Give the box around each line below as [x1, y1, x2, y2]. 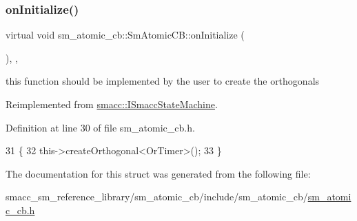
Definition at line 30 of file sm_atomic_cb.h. [6, 120, 195, 134]
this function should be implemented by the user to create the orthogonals [6, 74, 320, 88]
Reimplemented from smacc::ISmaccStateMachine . [6, 97, 218, 111]
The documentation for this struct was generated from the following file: [6, 166, 311, 180]
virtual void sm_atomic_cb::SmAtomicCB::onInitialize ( [6, 28, 245, 42]
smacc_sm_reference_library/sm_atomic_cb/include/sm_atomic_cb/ [6, 189, 308, 204]
